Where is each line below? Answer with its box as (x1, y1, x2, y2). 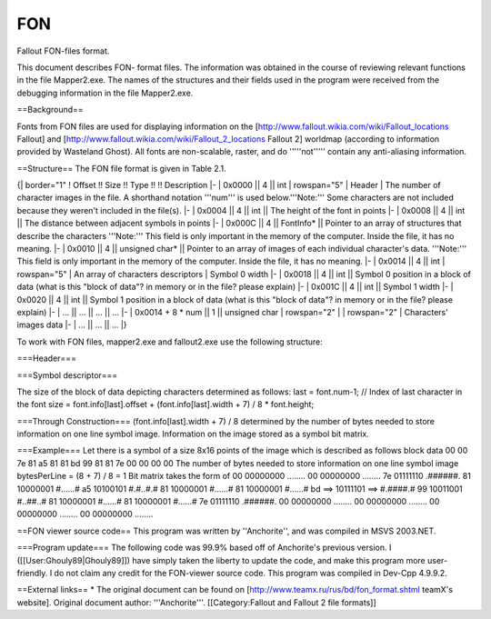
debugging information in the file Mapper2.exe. (16, 87, 194, 98)
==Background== (16, 105, 84, 115)
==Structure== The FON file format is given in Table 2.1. (16, 163, 226, 174)
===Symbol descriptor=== (16, 369, 118, 381)
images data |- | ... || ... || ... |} (16, 319, 127, 331)
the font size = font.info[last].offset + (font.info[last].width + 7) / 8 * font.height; (16, 399, 315, 410)
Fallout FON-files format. (16, 45, 110, 56)
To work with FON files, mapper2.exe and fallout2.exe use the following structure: (16, 336, 323, 347)
